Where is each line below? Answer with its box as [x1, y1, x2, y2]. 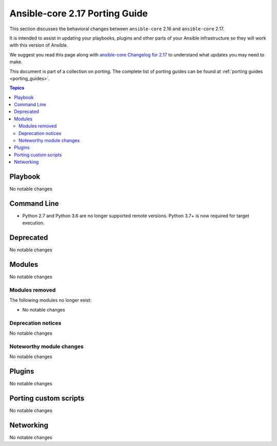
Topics [9, 85, 25, 91]
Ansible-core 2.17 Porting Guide [9, 8, 148, 19]
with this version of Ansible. [9, 42, 69, 48]
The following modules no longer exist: [9, 297, 92, 303]
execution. [22, 220, 45, 226]
